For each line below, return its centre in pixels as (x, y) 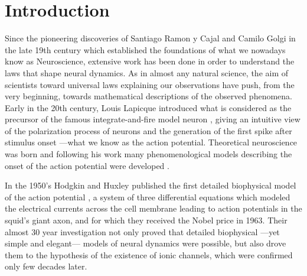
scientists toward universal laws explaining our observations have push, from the (150, 84)
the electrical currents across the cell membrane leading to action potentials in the (153, 208)
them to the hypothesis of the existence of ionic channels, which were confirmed (149, 254)
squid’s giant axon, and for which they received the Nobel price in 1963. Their (146, 220)
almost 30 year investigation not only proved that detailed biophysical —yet (142, 231)
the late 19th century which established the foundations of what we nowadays (145, 49)
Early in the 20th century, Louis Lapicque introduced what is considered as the (148, 107)
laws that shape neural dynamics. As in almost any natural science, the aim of (147, 72)
